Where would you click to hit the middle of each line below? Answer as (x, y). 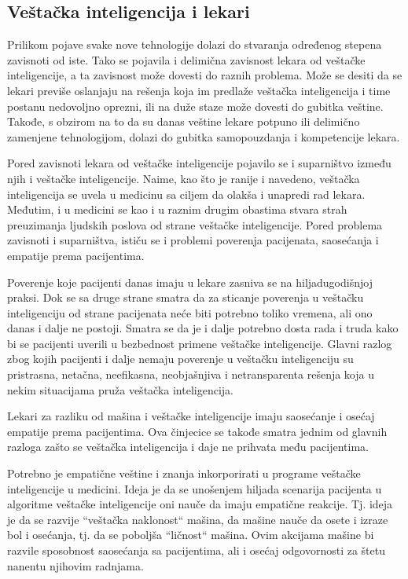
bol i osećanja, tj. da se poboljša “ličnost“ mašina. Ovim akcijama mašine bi (191, 535)
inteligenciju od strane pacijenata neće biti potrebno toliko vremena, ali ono (190, 312)
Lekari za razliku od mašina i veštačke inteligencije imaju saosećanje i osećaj (191, 416)
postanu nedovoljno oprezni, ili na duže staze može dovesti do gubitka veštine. (195, 106)
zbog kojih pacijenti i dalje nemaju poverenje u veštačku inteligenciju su (180, 359)
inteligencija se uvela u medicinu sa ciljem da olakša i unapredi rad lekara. (186, 194)
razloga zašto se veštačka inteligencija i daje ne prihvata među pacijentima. (188, 447)
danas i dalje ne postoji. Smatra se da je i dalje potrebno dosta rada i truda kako (203, 328)
